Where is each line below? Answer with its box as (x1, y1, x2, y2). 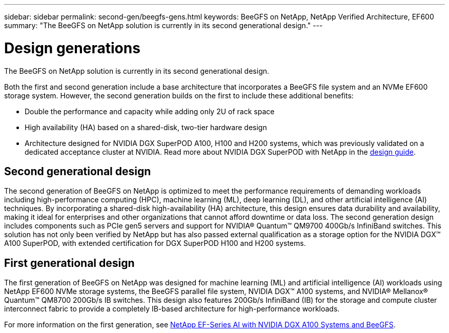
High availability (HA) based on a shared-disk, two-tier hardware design (25, 122, 267, 132)
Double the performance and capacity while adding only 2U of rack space (25, 107, 275, 116)
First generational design (4, 256, 135, 269)
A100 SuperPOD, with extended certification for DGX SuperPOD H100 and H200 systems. (4, 239, 306, 248)
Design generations (4, 39, 140, 57)
